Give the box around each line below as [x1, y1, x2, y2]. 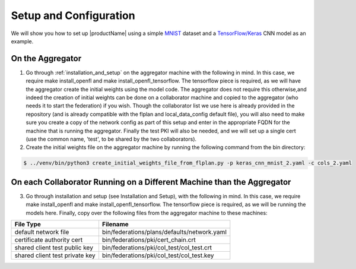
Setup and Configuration [11, 9, 136, 22]
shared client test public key [14, 243, 93, 252]
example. [11, 37, 34, 45]
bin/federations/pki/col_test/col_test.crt [101, 243, 212, 252]
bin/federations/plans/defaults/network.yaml [101, 228, 227, 236]
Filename [101, 220, 129, 229]
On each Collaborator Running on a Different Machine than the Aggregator [11, 177, 291, 187]
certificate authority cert [14, 236, 83, 244]
